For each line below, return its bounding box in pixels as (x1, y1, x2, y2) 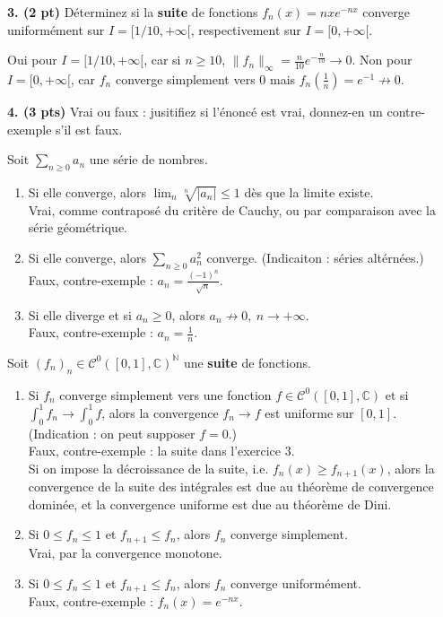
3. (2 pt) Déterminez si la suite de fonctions (7, 3, 258, 21)
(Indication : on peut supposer (28, 423, 195, 442)
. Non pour (352, 50, 413, 69)
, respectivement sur (190, 20, 301, 39)
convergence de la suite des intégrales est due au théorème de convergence (28, 477, 434, 496)
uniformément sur (7, 20, 105, 39)
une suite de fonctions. (183, 352, 311, 371)
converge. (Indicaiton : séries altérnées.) (206, 248, 424, 266)
